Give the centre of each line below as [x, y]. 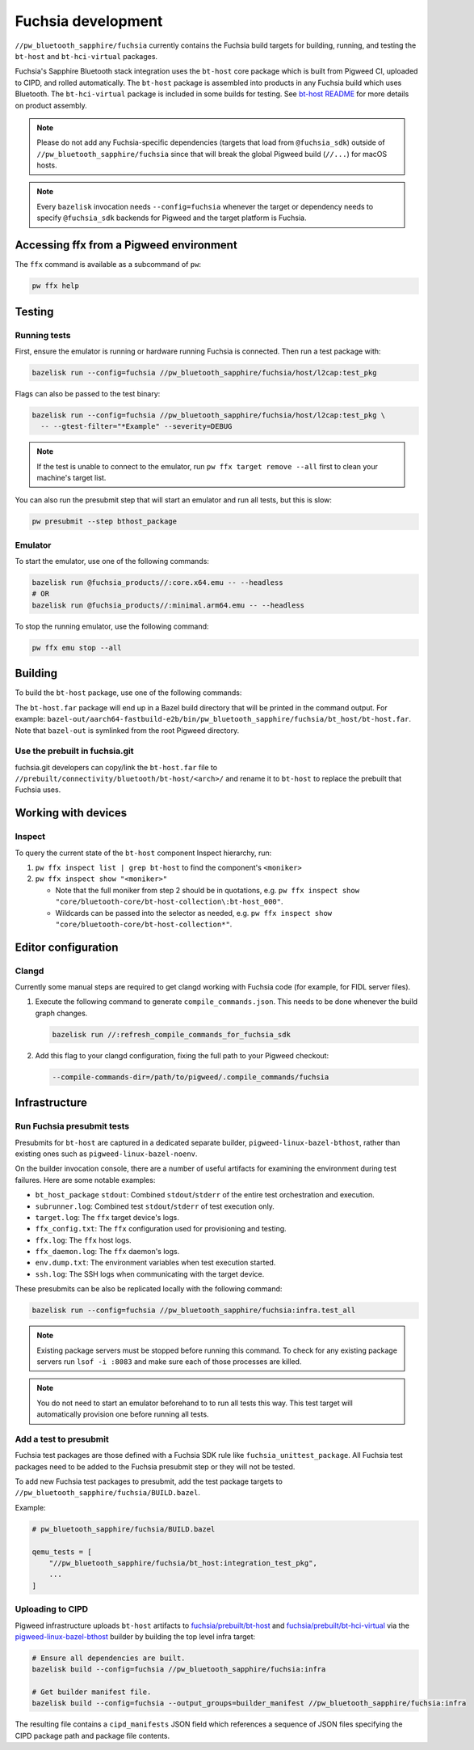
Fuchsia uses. [38, 790]
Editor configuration [67, 947]
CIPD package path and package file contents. [92, 1735]
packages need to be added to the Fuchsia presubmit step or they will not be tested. [155, 1466]
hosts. [47, 165]
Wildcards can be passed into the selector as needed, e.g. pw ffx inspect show [194, 913]
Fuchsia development [89, 21]
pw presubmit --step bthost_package [105, 521]
